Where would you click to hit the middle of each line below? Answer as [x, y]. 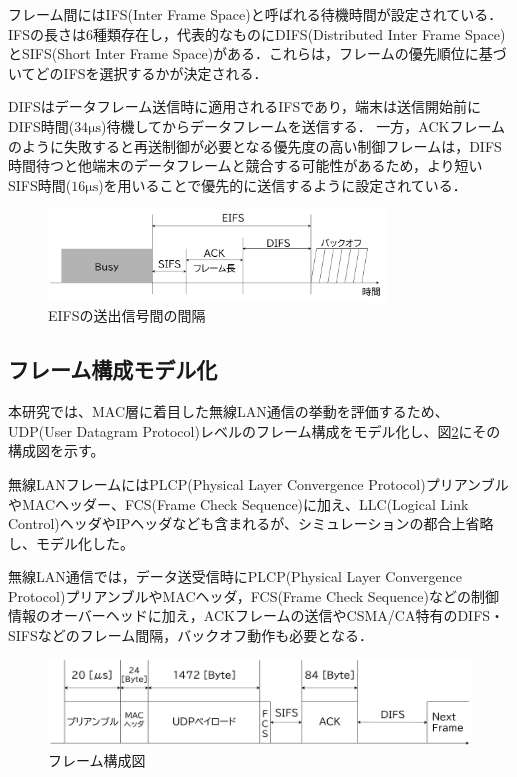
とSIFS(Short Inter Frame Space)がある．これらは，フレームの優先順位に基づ [257, 53]
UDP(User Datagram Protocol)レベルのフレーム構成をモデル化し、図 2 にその [254, 430]
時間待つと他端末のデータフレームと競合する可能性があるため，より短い [245, 165]
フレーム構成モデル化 [113, 369]
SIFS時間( [40, 184]
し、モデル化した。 [71, 542]
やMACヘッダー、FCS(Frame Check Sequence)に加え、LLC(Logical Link [238, 503]
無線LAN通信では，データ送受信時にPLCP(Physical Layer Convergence [235, 576]
